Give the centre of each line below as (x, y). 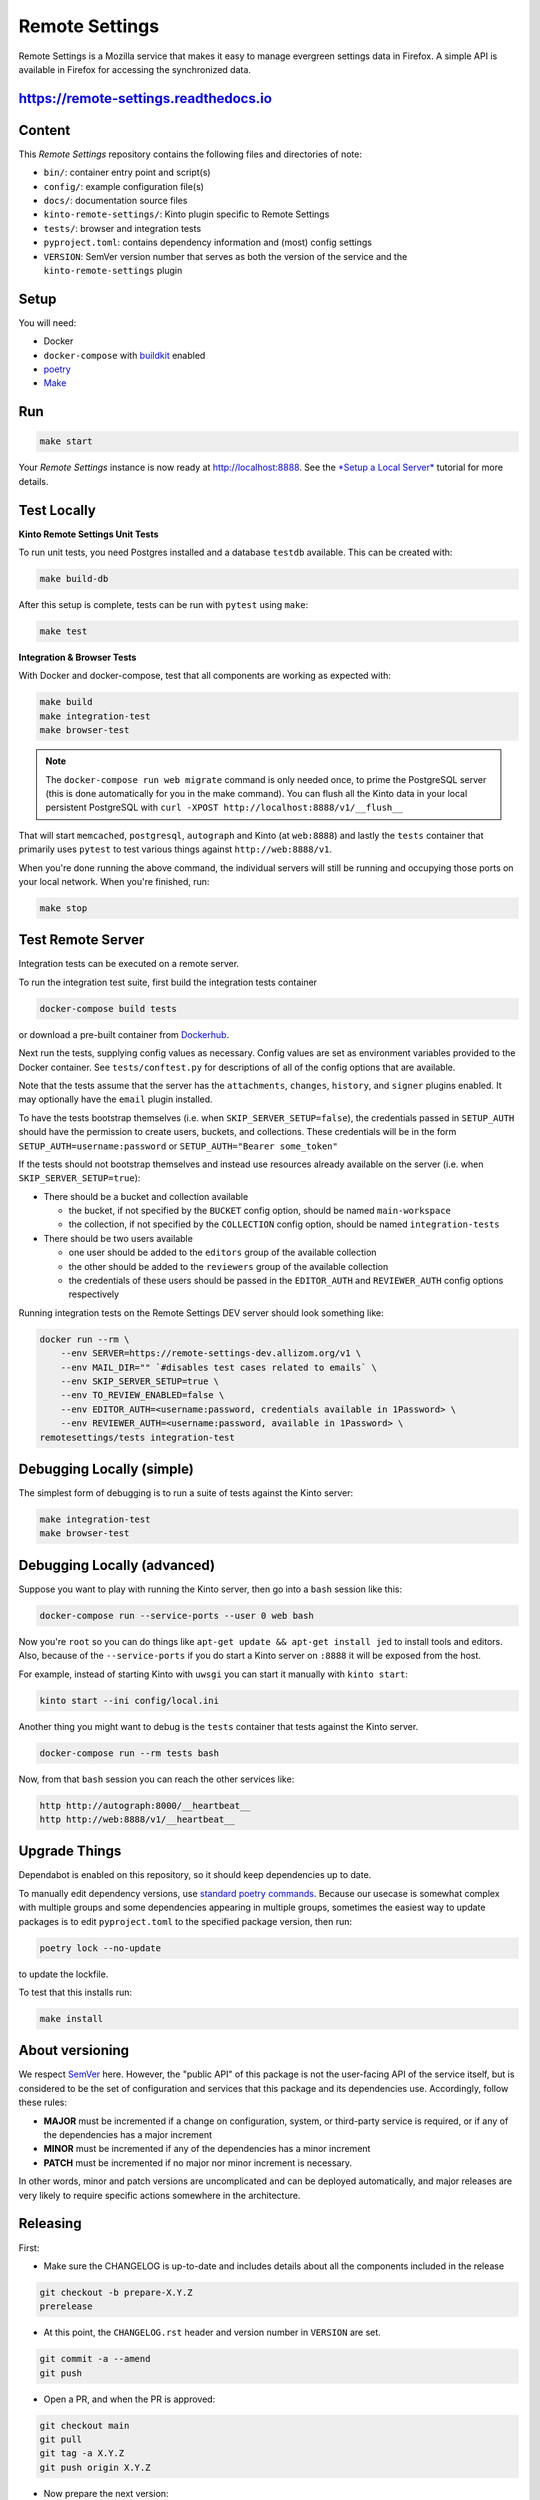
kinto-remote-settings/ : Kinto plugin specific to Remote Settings (186, 214)
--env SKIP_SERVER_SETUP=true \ (140, 1381)
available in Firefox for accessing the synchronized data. (135, 69)
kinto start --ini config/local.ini (129, 1700)
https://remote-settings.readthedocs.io (145, 98)
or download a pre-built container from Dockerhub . (124, 1034)
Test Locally (57, 510)
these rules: (43, 2102)
